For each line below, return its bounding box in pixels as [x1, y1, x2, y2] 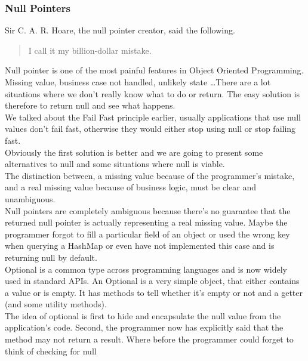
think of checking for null [5, 344, 97, 357]
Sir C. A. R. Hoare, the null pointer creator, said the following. [5, 24, 235, 36]
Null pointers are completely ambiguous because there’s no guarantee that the [5, 204, 291, 217]
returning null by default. [5, 251, 97, 263]
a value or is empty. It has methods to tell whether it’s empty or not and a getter [5, 286, 303, 298]
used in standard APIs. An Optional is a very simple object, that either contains [5, 274, 300, 287]
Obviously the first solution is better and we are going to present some [5, 146, 263, 158]
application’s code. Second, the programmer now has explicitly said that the [5, 321, 284, 334]
